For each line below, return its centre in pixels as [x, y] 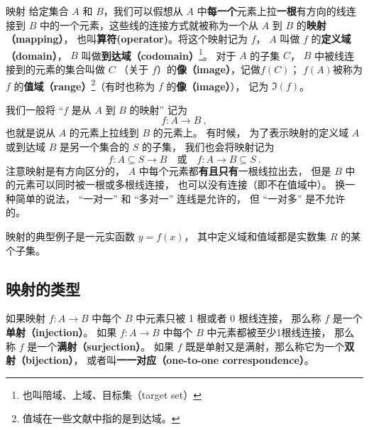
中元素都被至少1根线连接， [269, 332]
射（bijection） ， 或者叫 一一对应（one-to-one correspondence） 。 [160, 360]
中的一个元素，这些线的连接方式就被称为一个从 [149, 25]
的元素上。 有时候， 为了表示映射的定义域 [251, 133]
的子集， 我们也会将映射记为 [208, 147]
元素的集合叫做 [70, 69]
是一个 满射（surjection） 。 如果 [100, 346]
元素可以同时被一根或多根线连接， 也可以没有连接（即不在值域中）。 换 [180, 184]
